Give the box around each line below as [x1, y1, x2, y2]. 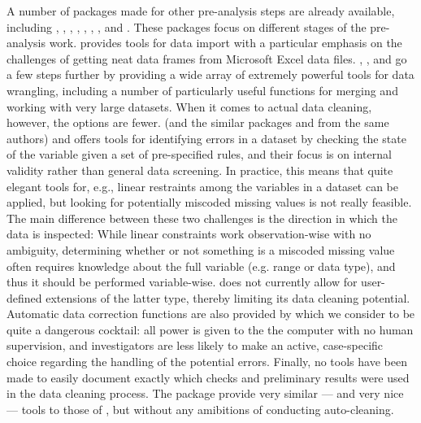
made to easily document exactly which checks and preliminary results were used [7, 368, 410, 386]
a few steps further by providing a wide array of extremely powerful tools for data [7, 66, 414, 83]
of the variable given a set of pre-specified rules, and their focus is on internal [7, 146, 392, 163]
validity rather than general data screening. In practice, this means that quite [7, 161, 393, 178]
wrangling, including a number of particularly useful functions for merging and [7, 81, 398, 98]
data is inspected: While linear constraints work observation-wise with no [7, 225, 371, 242]
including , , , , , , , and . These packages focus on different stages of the [7, 18, 367, 35]
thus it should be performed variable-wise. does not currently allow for [7, 273, 358, 290]
